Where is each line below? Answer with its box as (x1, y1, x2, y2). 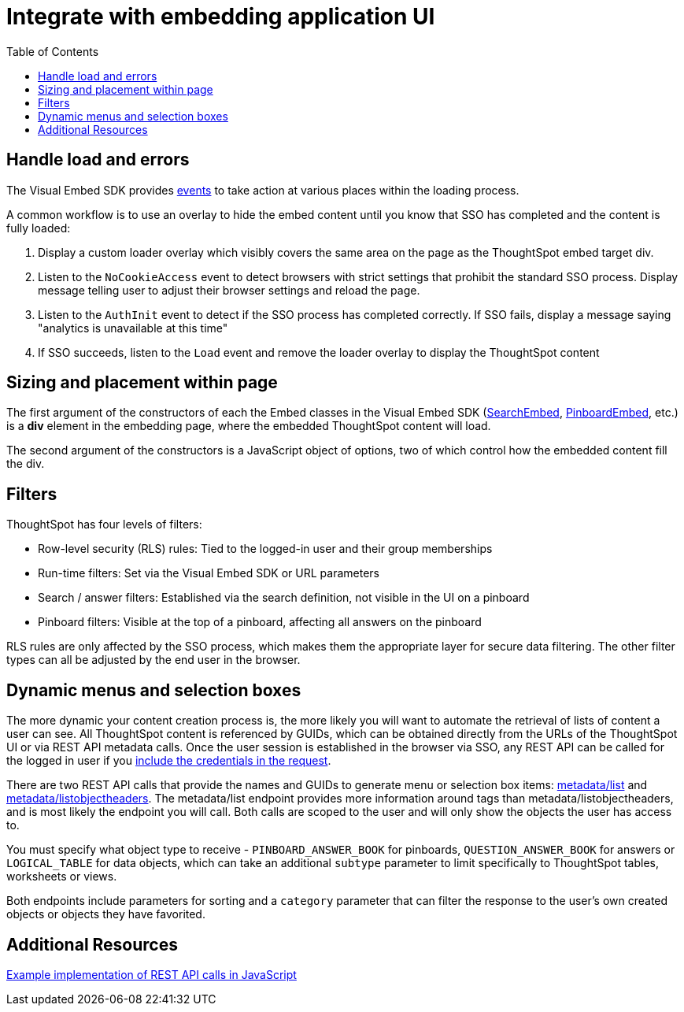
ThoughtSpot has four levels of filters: (6, 517, 202, 532)
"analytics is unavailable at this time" (38, 321, 228, 335)
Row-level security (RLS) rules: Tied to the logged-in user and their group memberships (38, 542, 493, 556)
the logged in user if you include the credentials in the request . (6, 754, 331, 768)
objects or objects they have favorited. (6, 907, 205, 921)
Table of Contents (6, 44, 99, 58)
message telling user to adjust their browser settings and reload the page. (38, 283, 420, 297)
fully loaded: (6, 221, 71, 235)
